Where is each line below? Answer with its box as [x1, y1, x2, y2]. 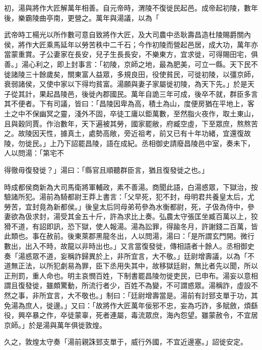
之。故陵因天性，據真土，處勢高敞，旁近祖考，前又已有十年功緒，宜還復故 [4, 128, 251, 138]
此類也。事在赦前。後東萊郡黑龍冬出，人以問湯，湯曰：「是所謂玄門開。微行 [4, 231, 254, 241]
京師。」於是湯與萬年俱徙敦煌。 [4, 319, 106, 330]
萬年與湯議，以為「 [95, 12, 159, 23]
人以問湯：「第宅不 [4, 148, 64, 158]
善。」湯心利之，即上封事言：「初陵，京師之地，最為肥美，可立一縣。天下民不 [4, 58, 258, 69]
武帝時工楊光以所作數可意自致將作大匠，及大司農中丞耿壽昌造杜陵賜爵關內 [4, 29, 251, 40]
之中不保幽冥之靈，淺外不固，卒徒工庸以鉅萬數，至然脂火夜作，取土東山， [11, 108, 258, 118]
